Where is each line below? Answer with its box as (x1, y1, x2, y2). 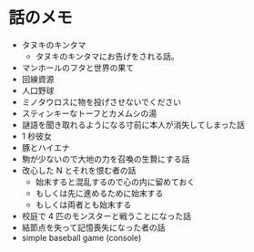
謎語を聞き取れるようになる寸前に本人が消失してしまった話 (21, 119, 245, 130)
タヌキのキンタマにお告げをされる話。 (35, 50, 179, 61)
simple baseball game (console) (21, 232, 142, 243)
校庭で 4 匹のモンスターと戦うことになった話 (21, 210, 192, 221)
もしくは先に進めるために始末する (35, 187, 164, 198)
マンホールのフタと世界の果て (21, 62, 134, 73)
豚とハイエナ (21, 142, 70, 152)
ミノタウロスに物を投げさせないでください (21, 96, 182, 107)
